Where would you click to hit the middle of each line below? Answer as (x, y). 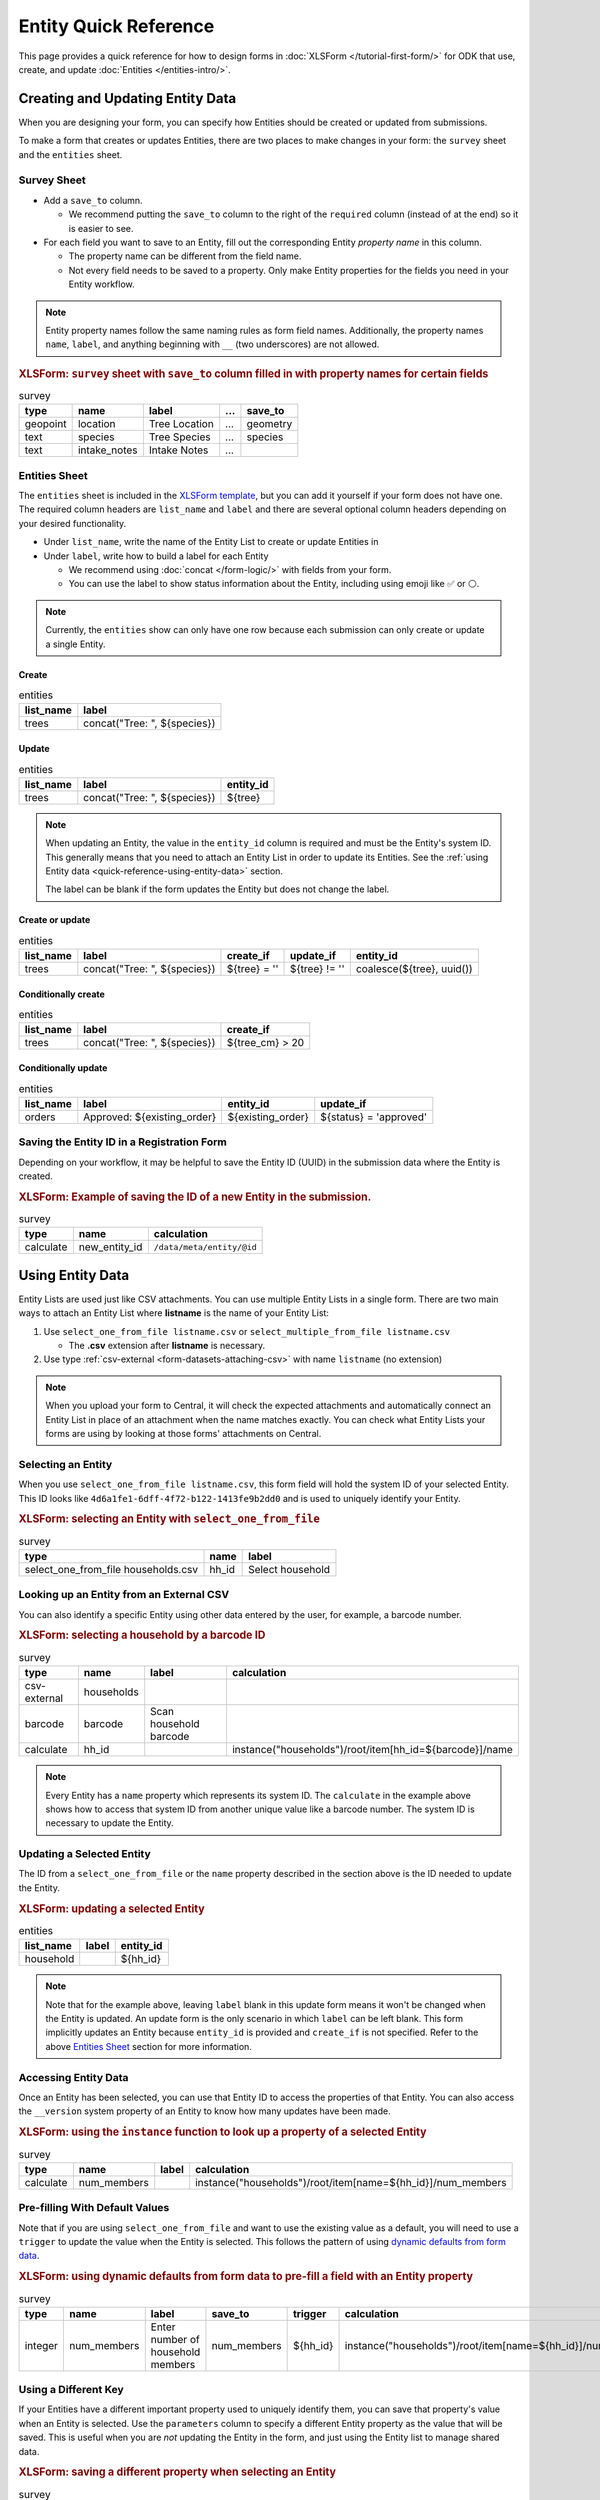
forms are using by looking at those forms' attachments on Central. (183, 1433)
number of (175, 2339)
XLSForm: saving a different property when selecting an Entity (177, 2472)
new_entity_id (110, 1247)
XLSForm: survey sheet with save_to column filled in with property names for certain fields (253, 373)
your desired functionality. (72, 523)
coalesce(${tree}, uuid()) (414, 969)
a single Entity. (75, 644)
